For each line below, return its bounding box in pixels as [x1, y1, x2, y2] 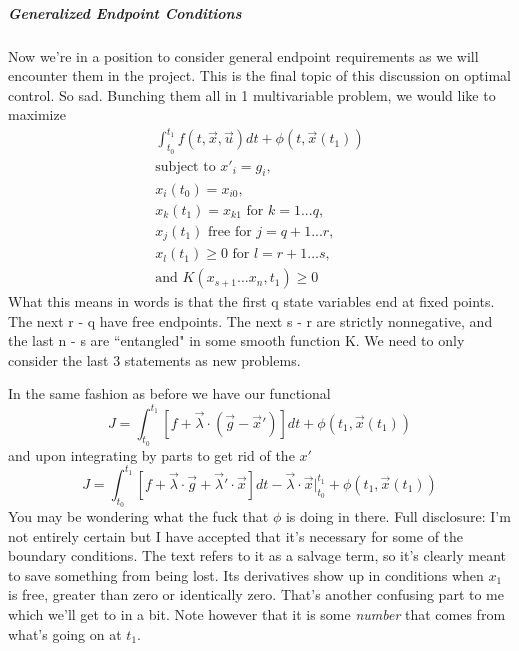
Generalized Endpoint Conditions [8, 2, 242, 23]
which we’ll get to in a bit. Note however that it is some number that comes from [8, 604, 506, 625]
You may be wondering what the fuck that [8, 506, 269, 527]
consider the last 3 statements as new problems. [8, 349, 301, 370]
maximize [8, 104, 66, 125]
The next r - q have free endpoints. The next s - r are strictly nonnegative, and [8, 310, 493, 331]
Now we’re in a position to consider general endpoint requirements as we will [8, 45, 479, 66]
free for [208, 224, 252, 239]
